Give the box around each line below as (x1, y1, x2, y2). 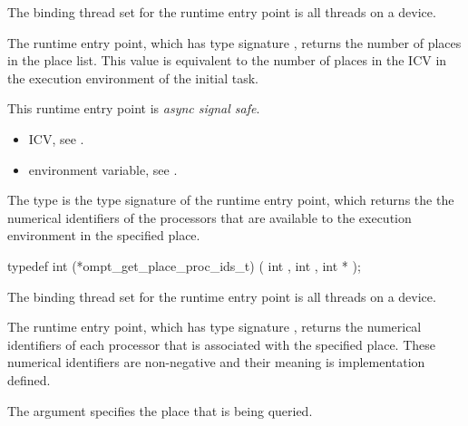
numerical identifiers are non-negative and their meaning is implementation (7, 353, 425, 372)
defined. (7, 370, 51, 389)
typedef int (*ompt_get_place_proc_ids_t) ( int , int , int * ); (7, 256, 361, 275)
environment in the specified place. (7, 226, 200, 245)
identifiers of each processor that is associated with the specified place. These (7, 334, 436, 353)
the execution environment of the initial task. (7, 68, 259, 87)
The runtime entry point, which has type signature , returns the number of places (7, 33, 462, 52)
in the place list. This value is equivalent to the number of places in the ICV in (7, 51, 447, 70)
